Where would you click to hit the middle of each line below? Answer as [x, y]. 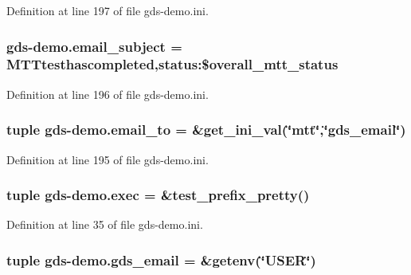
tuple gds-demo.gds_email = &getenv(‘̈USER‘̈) [161, 259]
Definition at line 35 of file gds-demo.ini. [105, 224]
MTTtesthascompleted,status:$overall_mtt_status [172, 64]
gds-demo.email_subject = [94, 46]
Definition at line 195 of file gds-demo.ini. [108, 159]
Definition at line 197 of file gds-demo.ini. [108, 10]
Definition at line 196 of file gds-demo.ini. [108, 94]
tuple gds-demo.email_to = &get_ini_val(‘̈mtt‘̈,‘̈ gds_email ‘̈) [206, 130]
